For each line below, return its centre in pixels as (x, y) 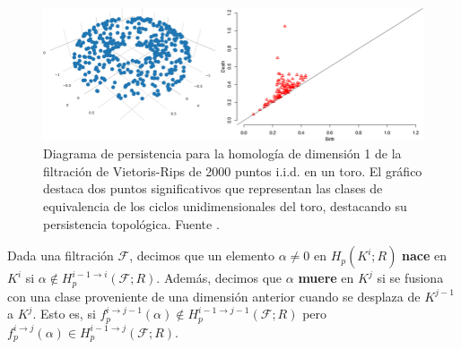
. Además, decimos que (219, 278)
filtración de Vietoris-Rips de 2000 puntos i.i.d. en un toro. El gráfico (233, 170)
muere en (326, 278)
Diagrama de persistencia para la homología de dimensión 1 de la (222, 153)
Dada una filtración (61, 255)
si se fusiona (410, 278)
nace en (425, 255)
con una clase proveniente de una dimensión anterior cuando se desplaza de (214, 296)
